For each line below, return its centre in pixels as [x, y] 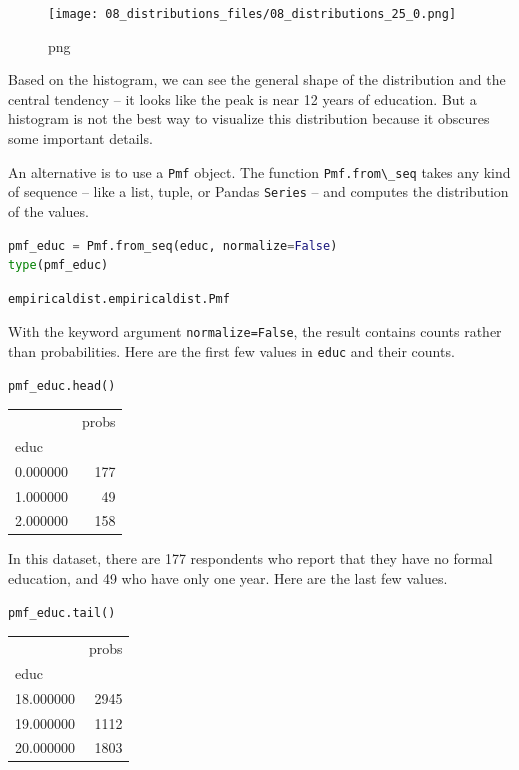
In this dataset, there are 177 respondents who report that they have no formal [250, 558]
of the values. [48, 210]
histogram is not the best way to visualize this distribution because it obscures [249, 118]
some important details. [80, 138]
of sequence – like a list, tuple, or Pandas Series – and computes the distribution [258, 191]
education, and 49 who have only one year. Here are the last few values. [228, 578]
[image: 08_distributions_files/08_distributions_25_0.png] [252, 14]
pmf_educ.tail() [62, 612]
